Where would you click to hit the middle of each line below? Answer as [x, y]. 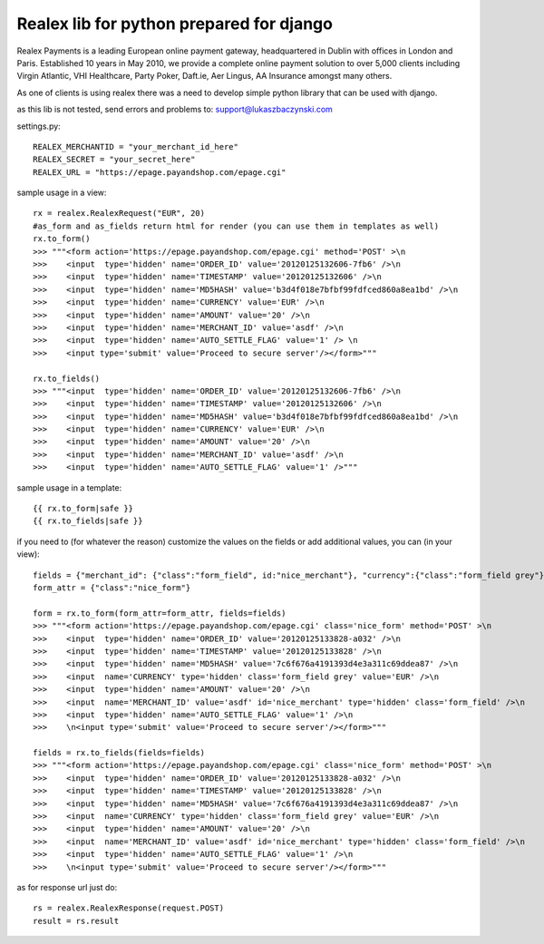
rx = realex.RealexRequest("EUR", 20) [119, 214]
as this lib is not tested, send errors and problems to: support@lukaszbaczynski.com [175, 110]
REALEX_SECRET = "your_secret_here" [114, 160]
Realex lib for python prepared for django [175, 24]
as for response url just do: [67, 887]
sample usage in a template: [69, 487]
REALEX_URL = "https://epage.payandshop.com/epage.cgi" [160, 172]
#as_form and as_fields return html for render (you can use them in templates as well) [236, 226]
